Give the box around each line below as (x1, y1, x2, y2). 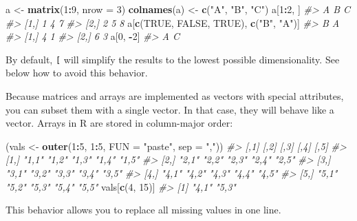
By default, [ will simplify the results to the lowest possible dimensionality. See (6, 52, 340, 66)
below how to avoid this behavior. (6, 65, 148, 80)
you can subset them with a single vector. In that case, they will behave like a (6, 102, 334, 116)
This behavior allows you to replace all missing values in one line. (6, 202, 281, 217)
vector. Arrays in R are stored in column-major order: (6, 116, 233, 130)
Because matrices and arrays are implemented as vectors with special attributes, (6, 89, 344, 103)
